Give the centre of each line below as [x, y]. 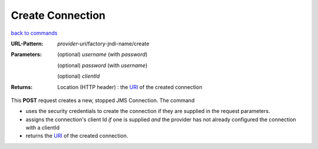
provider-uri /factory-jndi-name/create [103, 44]
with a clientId [43, 128]
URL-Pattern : [27, 44]
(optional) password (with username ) [102, 65]
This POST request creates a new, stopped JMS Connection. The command [103, 100]
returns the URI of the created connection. [77, 136]
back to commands [34, 33]
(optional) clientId [79, 76]
